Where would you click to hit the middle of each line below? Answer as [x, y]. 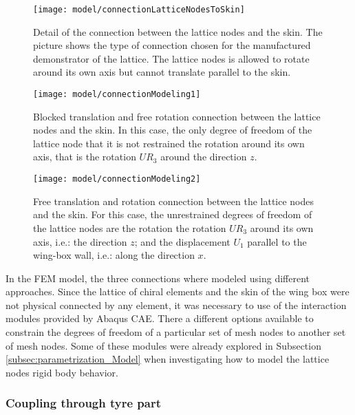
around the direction [204, 157]
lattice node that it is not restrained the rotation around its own [169, 143]
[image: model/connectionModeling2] [117, 179]
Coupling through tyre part [84, 403]
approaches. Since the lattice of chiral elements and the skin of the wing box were [177, 291]
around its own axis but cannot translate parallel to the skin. [162, 72]
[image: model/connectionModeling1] [117, 95]
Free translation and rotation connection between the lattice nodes [174, 201]
